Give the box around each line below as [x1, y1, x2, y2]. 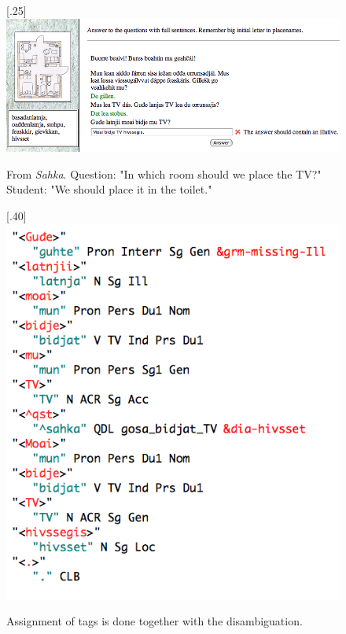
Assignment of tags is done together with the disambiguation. [6, 613, 303, 629]
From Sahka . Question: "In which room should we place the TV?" [6, 165, 322, 182]
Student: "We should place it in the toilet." [6, 181, 212, 197]
